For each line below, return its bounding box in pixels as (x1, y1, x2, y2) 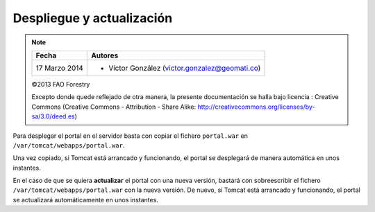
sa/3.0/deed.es (31, 112, 76, 121)
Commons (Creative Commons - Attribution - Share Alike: (31, 103, 197, 111)
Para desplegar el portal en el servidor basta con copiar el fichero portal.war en (12, 132, 248, 140)
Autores (91, 51, 119, 60)
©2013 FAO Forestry (31, 80, 90, 88)
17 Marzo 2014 (35, 63, 83, 73)
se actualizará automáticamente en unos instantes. (12, 195, 159, 204)
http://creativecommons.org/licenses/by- (197, 103, 315, 111)
